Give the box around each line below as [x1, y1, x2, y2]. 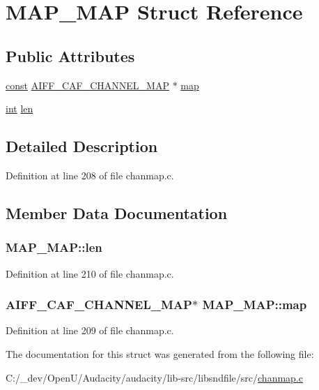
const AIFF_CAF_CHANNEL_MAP [6, 77, 169, 92]
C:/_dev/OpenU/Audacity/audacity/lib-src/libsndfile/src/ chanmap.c [6, 370, 303, 384]
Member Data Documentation [6, 202, 228, 223]
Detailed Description [6, 135, 158, 157]
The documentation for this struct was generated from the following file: [6, 346, 314, 361]
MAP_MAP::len [6, 239, 102, 256]
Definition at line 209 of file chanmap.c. [6, 323, 174, 338]
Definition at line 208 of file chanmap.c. [6, 167, 174, 182]
